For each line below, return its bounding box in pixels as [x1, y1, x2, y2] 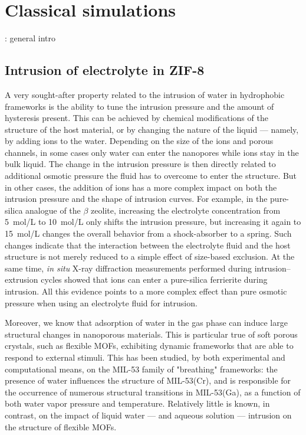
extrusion [5, 273, 38, 286]
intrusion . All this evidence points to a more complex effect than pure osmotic [5, 285, 287, 297]
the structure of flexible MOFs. [5, 420, 117, 433]
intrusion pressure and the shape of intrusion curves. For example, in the [5, 192, 268, 205]
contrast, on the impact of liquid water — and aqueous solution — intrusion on [5, 408, 292, 421]
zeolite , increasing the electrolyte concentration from [91, 204, 281, 216]
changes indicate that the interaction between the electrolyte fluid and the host [5, 238, 291, 251]
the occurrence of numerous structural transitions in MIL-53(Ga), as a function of [5, 385, 301, 398]
